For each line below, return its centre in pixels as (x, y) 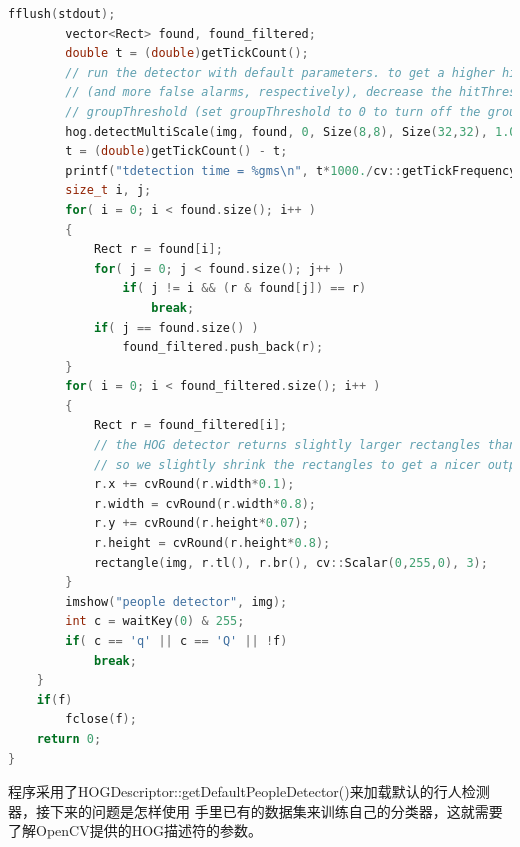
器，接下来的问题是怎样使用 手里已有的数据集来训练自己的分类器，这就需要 (255, 810)
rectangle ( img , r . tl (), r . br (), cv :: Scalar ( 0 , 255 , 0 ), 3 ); (290, 562)
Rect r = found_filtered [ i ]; (190, 425)
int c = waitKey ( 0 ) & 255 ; (155, 621)
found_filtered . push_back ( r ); (223, 347)
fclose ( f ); (101, 719)
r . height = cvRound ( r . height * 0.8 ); (212, 543)
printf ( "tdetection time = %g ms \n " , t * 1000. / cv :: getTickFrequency (291, 170)
